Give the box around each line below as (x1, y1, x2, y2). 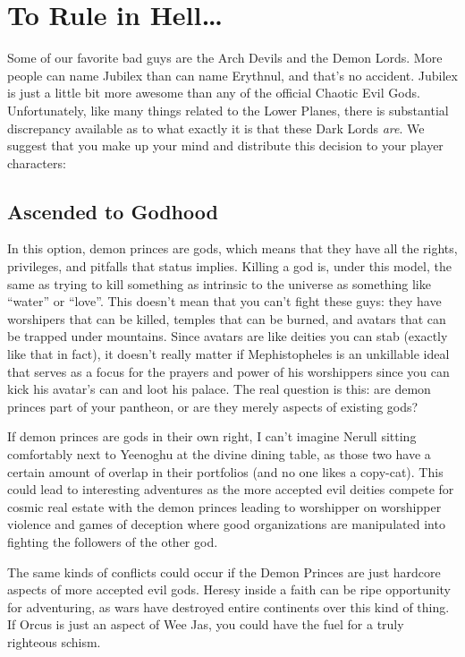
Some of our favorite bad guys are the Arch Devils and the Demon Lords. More (7, 48, 443, 67)
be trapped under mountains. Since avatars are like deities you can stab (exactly (7, 327, 448, 346)
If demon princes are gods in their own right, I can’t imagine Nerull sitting (7, 427, 417, 446)
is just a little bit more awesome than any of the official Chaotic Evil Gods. (7, 83, 420, 102)
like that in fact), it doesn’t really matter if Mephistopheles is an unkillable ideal (7, 345, 450, 363)
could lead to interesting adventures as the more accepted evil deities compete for (7, 480, 454, 499)
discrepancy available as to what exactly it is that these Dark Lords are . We (7, 118, 425, 137)
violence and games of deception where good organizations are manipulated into (7, 515, 445, 533)
